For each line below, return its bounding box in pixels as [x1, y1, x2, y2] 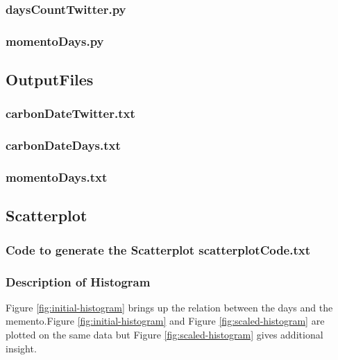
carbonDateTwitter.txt [6, 105, 135, 122]
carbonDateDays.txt [6, 137, 121, 154]
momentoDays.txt [6, 169, 108, 186]
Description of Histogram [6, 273, 151, 290]
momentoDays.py [6, 32, 104, 49]
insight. [6, 341, 37, 355]
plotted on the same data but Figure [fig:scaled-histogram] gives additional [6, 327, 323, 342]
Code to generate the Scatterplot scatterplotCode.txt [6, 241, 311, 258]
